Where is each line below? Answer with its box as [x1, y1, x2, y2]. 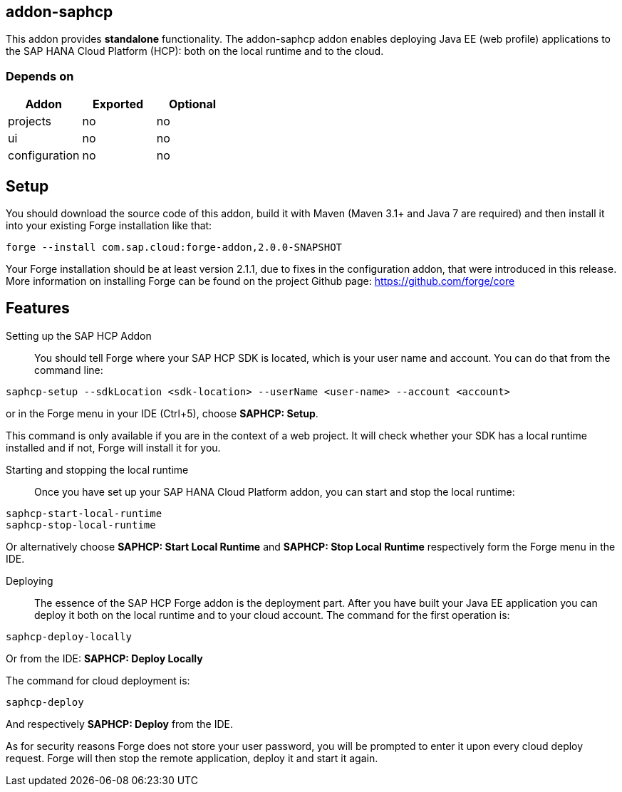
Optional [169, 97, 217, 112]
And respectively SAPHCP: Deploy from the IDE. [6, 717, 233, 730]
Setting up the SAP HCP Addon [6, 329, 152, 342]
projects [8, 114, 52, 129]
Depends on [6, 68, 74, 83]
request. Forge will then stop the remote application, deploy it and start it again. [6, 751, 378, 764]
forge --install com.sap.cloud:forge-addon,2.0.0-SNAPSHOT [6, 241, 343, 254]
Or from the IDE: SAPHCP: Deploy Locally [6, 652, 203, 665]
